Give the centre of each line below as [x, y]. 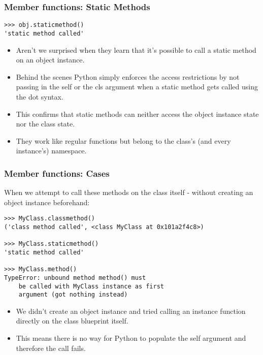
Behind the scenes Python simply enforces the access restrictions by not [128, 76]
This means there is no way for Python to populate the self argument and [131, 338]
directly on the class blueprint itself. [72, 321]
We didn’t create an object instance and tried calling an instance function [131, 311]
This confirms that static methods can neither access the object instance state [137, 114]
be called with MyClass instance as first [91, 286]
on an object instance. [50, 60]
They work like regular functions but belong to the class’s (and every [123, 140]
